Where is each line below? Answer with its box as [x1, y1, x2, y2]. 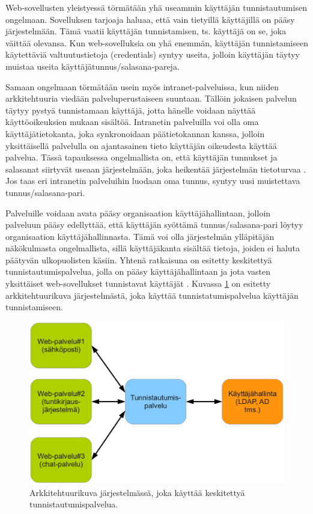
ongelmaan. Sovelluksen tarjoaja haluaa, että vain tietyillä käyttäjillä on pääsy [5, 13, 295, 25]
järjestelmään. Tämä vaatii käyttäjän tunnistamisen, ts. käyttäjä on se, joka [5, 25, 287, 37]
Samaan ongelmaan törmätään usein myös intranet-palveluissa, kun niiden [5, 80, 279, 93]
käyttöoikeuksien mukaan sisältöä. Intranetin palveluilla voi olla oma [5, 115, 259, 128]
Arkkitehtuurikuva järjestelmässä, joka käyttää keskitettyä [29, 486, 245, 498]
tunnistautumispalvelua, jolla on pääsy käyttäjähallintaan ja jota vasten [5, 265, 270, 278]
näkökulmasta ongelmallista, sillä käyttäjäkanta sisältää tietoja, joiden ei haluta [5, 242, 300, 254]
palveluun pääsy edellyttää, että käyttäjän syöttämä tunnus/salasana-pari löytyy [5, 218, 303, 231]
